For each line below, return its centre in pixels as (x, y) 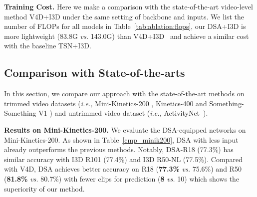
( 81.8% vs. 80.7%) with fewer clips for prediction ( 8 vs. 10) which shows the (122, 178)
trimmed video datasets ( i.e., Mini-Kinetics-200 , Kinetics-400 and (106, 103)
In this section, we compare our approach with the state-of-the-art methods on (124, 94)
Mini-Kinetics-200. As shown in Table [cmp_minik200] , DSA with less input (121, 139)
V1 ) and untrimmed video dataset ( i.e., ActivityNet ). (123, 113)
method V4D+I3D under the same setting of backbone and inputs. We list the (124, 16)
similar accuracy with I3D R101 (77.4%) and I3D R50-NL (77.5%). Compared (123, 159)
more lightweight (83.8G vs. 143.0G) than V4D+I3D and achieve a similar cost (127, 36)
